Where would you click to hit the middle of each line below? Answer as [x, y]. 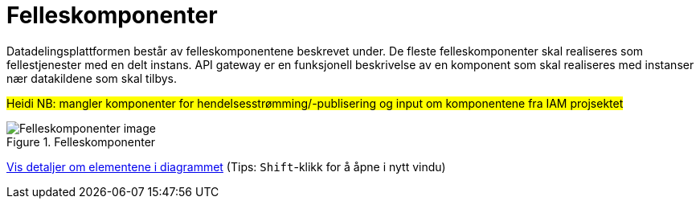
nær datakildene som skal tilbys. [92, 78]
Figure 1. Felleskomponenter [81, 141]
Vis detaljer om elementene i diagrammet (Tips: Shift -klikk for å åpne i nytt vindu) [226, 166]
